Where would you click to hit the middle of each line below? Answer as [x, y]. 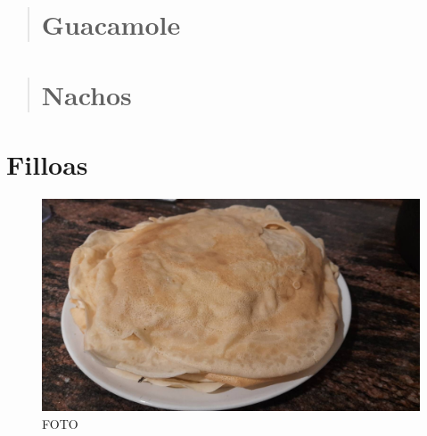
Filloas [47, 164]
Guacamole [111, 25]
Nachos [86, 94]
